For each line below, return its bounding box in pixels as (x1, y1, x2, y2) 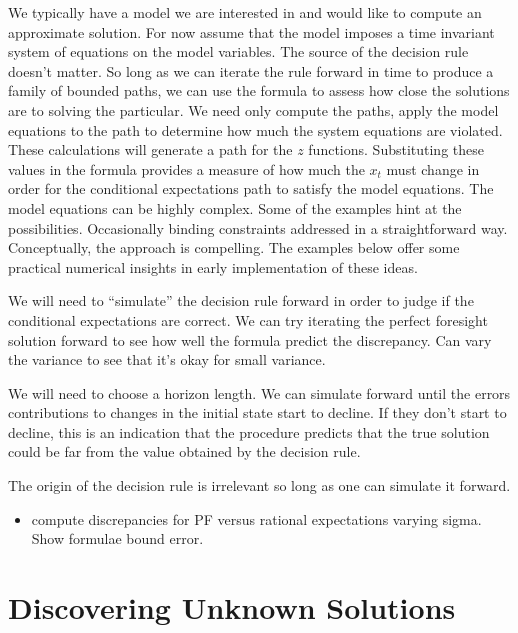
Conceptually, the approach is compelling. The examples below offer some (8, 237, 460, 258)
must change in (386, 158, 480, 179)
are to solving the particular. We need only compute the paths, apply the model (8, 99, 499, 120)
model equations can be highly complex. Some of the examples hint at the (8, 197, 462, 218)
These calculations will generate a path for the (8, 139, 293, 160)
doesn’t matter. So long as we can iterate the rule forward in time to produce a (8, 60, 494, 81)
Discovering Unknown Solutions (8, 587, 456, 628)
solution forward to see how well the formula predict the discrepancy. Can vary (8, 329, 492, 350)
